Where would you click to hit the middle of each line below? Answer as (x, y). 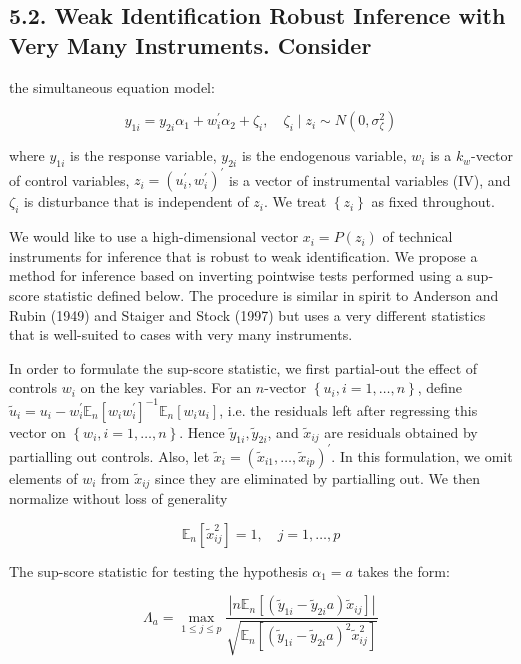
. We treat (295, 201)
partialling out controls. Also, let (109, 455)
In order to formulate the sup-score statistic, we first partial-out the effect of (243, 367)
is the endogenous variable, (324, 155)
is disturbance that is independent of (136, 201)
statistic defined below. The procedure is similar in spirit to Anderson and (271, 295)
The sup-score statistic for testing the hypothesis (158, 570)
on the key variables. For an (166, 387)
